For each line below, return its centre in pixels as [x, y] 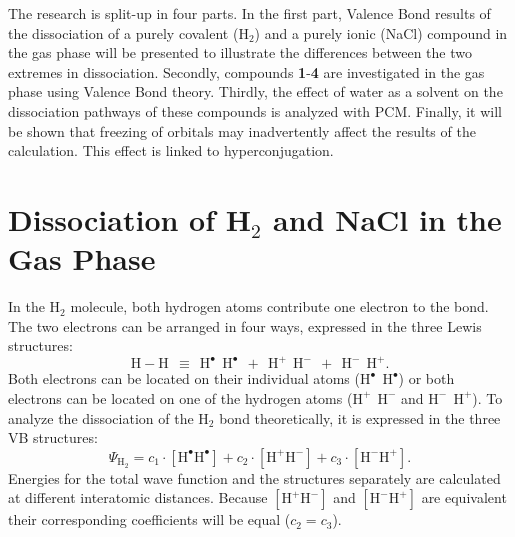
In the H [34, 306]
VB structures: [53, 437]
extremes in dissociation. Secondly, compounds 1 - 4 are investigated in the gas [246, 71]
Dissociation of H [129, 218]
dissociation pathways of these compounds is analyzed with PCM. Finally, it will [255, 110]
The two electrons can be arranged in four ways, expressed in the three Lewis [245, 325]
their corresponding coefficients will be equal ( [149, 519]
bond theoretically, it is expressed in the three [360, 417]
